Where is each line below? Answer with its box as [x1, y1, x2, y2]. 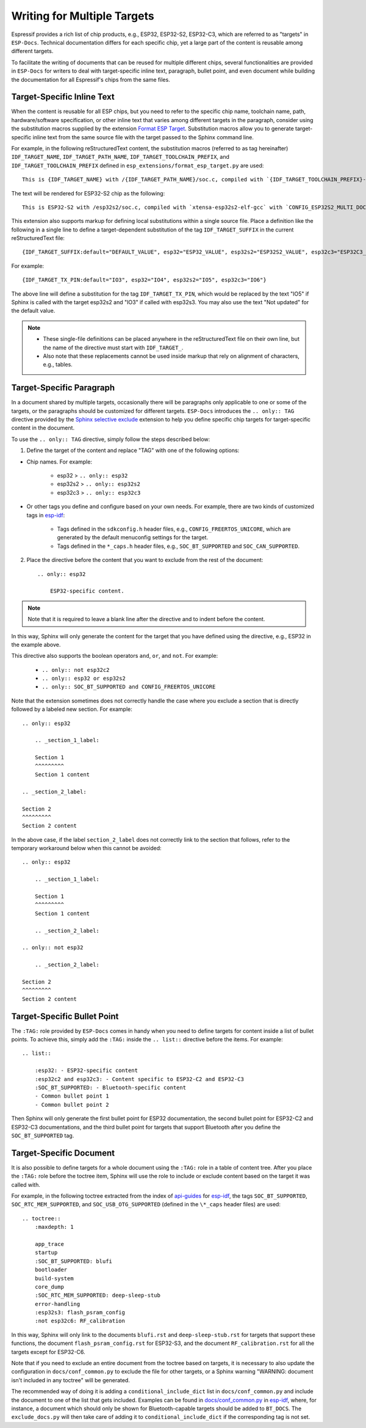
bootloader [34, 1266, 68, 1273]
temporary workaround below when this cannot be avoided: [11, 845, 162, 852]
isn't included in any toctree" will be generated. [11, 1376, 131, 1383]
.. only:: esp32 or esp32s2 [41, 675, 126, 682]
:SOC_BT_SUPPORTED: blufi [34, 1258, 113, 1264]
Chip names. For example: [26, 458, 93, 465]
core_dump [34, 1283, 64, 1290]
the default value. [11, 307, 56, 315]
